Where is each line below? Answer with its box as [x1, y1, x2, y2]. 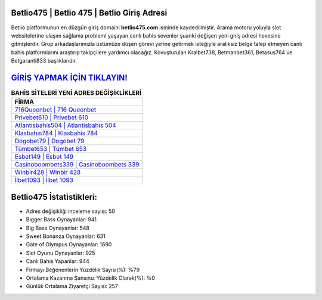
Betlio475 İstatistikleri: [11, 191, 98, 202]
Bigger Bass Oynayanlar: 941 [26, 216, 97, 223]
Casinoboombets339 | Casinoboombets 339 [14, 160, 140, 169]
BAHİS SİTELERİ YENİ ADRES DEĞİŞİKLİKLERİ [11, 89, 142, 97]
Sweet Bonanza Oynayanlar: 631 [26, 233, 106, 240]
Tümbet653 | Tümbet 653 [14, 145, 86, 153]
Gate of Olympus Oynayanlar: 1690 [26, 241, 112, 248]
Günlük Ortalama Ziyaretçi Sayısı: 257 [26, 283, 119, 290]
